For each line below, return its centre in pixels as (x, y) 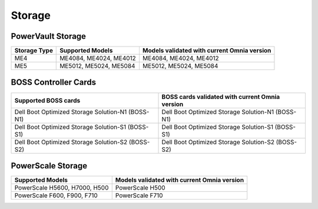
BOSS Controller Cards (54, 82)
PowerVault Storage (49, 36)
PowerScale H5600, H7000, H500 (62, 188)
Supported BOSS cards (47, 100)
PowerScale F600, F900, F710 (56, 195)
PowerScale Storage (49, 166)
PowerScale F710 (139, 195)
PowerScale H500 (140, 188)
